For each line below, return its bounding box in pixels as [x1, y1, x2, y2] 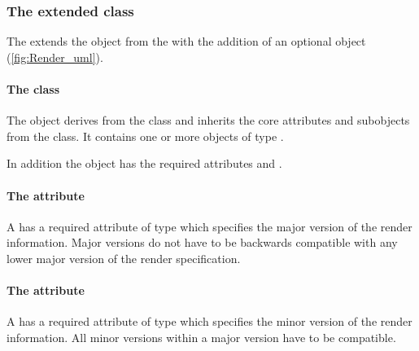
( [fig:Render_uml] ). [7, 48, 103, 65]
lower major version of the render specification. [7, 249, 241, 266]
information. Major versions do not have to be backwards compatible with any [7, 234, 398, 251]
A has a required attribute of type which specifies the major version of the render [7, 217, 412, 235]
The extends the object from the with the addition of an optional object [7, 33, 366, 50]
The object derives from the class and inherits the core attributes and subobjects [7, 112, 410, 129]
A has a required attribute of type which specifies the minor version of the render [7, 313, 412, 330]
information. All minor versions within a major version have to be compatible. [7, 328, 396, 345]
